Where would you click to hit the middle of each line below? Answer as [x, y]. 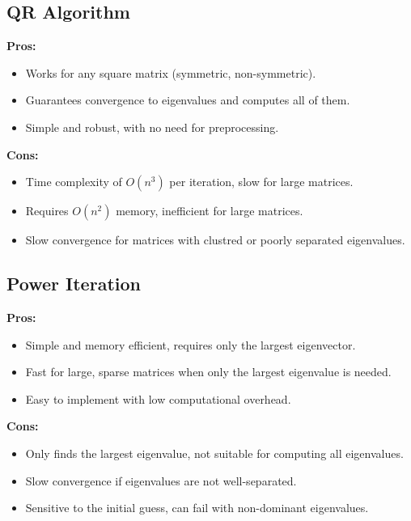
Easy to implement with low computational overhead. [158, 398]
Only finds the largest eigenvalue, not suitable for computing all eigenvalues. [214, 453]
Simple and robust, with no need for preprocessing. [152, 127]
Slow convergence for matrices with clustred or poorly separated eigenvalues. [215, 240]
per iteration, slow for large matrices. [261, 182]
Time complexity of [74, 182]
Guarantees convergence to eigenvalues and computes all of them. [188, 100]
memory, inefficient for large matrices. [210, 211]
